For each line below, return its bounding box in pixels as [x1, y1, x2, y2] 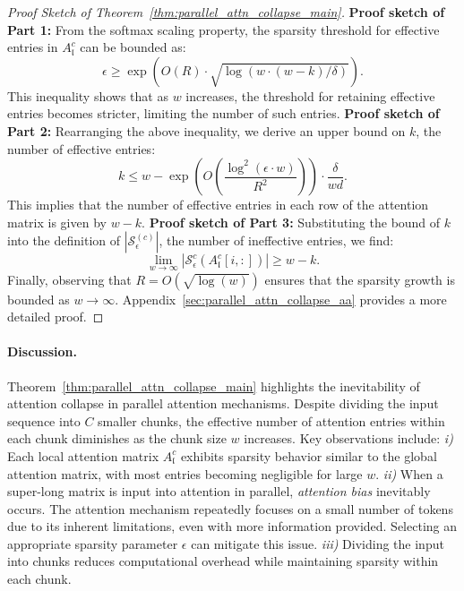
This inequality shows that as [7, 86, 168, 105]
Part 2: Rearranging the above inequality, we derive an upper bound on [7, 121, 406, 140]
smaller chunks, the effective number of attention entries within [98, 411, 445, 430]
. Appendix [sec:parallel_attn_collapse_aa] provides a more [115, 289, 447, 308]
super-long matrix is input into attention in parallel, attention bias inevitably [7, 482, 431, 501]
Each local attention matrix [7, 446, 159, 465]
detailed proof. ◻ [7, 307, 104, 326]
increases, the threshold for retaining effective [185, 86, 435, 105]
